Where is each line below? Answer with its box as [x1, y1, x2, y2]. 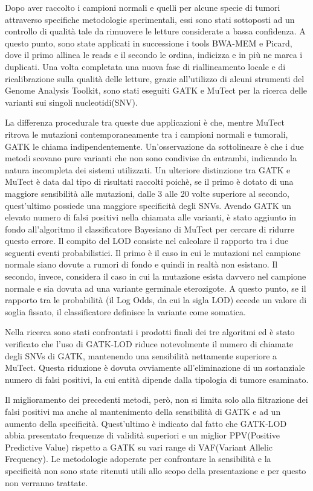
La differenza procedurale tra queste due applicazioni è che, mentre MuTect [5, 116, 285, 129]
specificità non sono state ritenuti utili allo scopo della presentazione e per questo [5, 464, 306, 477]
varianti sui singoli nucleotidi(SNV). [5, 95, 138, 108]
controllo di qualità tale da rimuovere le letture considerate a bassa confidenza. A [5, 25, 306, 37]
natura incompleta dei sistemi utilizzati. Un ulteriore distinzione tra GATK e [5, 163, 291, 176]
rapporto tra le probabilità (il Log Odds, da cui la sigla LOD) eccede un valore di [5, 294, 307, 306]
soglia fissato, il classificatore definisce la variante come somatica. [5, 305, 246, 318]
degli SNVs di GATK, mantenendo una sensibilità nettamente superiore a [5, 349, 277, 362]
